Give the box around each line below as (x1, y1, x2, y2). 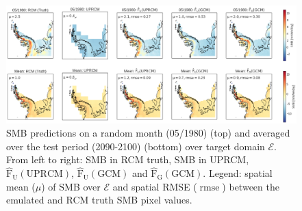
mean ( (6, 179, 36, 193)
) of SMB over (41, 179, 101, 193)
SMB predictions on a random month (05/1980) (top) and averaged (6, 126, 290, 140)
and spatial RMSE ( (112, 179, 197, 193)
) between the (222, 179, 279, 193)
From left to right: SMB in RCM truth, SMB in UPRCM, (6, 152, 249, 167)
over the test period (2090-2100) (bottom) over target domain (6, 139, 265, 153)
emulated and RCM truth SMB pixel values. (6, 193, 192, 207)
